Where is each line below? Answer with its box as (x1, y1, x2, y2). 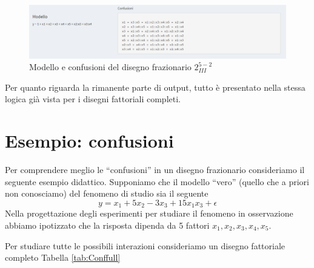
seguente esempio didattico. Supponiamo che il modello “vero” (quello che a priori (5, 175, 309, 188)
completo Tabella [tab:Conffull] (5, 251, 121, 264)
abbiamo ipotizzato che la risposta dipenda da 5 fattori (5, 218, 210, 231)
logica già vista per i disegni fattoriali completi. (5, 93, 181, 105)
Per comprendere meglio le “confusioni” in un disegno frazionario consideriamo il (5, 163, 305, 176)
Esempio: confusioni (5, 128, 174, 153)
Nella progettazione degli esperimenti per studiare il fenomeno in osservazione (5, 207, 293, 220)
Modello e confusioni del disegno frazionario (29, 60, 192, 73)
